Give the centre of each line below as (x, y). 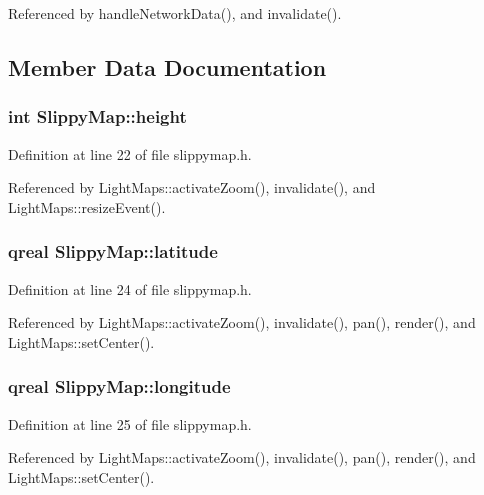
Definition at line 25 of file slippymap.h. (130, 423)
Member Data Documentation (167, 66)
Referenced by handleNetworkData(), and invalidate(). (175, 13)
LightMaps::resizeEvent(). (87, 206)
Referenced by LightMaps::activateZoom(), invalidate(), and (192, 187)
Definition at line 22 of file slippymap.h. (130, 153)
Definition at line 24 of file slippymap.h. (130, 288)
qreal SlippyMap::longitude (119, 386)
